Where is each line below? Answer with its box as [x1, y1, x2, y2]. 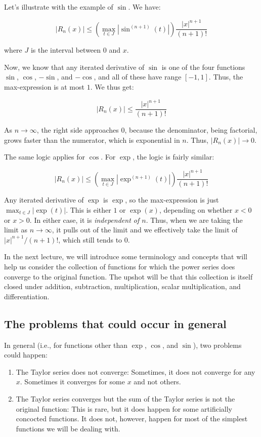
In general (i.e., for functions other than [4, 339, 128, 350]
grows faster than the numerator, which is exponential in [4, 134, 180, 145]
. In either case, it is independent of [29, 214, 140, 225]
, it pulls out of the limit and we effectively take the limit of [52, 224, 238, 235]
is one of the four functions [161, 61, 245, 72]
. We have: [128, 2, 161, 12]
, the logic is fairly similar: [133, 151, 214, 162]
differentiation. [4, 291, 50, 301]
